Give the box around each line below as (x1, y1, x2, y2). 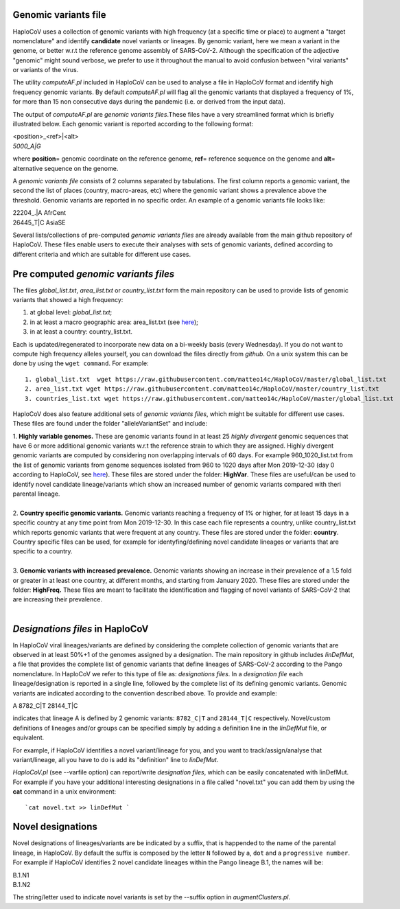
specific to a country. (12, 547, 73, 555)
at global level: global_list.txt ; (30, 308, 113, 317)
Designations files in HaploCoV (12, 623, 149, 634)
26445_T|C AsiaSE (12, 218, 66, 227)
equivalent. (12, 733, 45, 741)
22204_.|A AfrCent (12, 209, 67, 217)
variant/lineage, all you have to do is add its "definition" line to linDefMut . (12, 755, 219, 763)
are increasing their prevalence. (12, 595, 103, 603)
